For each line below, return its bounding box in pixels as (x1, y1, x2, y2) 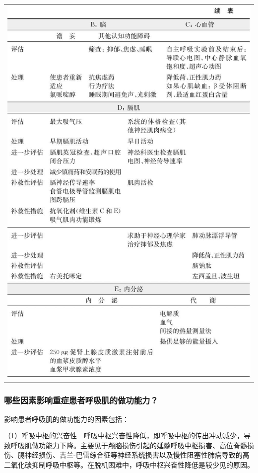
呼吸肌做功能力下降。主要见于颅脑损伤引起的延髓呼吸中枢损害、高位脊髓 (10, 440, 247, 450)
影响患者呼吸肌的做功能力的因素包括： (4, 413, 129, 424)
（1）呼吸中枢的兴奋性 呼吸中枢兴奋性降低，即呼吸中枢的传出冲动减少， (4, 430, 244, 441)
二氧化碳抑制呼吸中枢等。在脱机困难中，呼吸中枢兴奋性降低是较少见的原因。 (4, 459, 254, 470)
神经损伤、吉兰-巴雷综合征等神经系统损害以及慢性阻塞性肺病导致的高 (24, 450, 250, 460)
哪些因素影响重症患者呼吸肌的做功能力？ (4, 394, 158, 406)
